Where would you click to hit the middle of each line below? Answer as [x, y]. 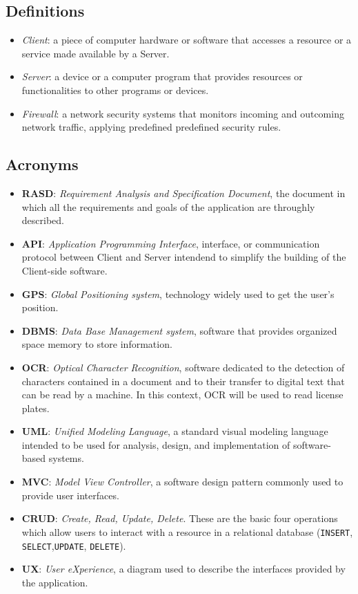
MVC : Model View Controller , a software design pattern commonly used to [182, 482]
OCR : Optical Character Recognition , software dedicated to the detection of [183, 367]
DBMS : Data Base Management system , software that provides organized [179, 330]
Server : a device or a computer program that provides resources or [162, 76]
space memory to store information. [97, 344]
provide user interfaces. [70, 495]
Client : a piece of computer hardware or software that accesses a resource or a [187, 40]
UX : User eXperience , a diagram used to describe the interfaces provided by [183, 569]
